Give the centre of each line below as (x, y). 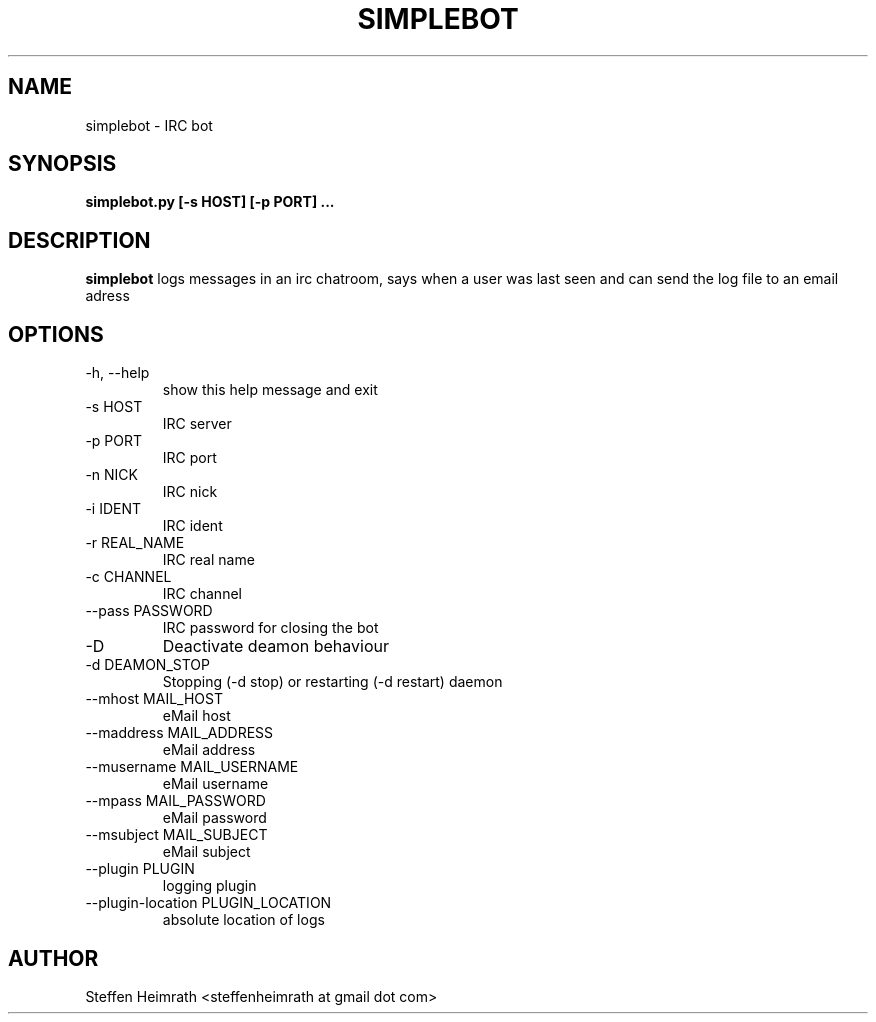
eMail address (209, 750)
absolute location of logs (243, 920)
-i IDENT (113, 509)
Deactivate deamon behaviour (275, 646)
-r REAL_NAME (135, 543)
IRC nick (190, 492)
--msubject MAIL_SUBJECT (176, 835)
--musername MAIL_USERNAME (192, 767)
